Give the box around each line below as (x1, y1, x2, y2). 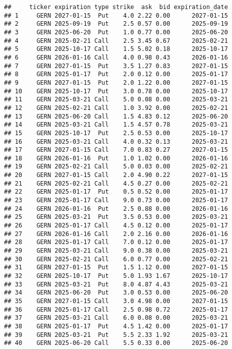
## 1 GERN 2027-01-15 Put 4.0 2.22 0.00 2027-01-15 (4, 12, 228, 19)
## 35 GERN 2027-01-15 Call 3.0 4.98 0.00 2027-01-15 (4, 297, 228, 305)
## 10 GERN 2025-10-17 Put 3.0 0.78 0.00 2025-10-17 (4, 87, 228, 95)
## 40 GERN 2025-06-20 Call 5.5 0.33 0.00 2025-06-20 (4, 339, 228, 347)
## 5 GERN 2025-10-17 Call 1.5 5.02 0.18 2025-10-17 (4, 45, 228, 53)
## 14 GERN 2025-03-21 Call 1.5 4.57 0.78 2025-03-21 (4, 121, 228, 129)
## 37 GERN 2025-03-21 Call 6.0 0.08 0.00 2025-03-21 (4, 314, 228, 322)
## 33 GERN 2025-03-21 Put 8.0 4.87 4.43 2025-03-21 (4, 280, 228, 288)
